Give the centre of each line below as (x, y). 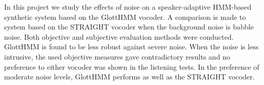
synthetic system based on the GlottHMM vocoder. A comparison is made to (125, 17)
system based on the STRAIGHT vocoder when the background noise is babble (129, 27)
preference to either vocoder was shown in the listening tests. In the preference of (132, 66)
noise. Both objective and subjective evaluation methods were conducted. (119, 36)
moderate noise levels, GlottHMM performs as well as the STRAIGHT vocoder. (129, 77)
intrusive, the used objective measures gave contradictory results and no (117, 56)
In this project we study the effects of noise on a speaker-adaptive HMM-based (128, 7)
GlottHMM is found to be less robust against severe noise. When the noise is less (131, 47)
